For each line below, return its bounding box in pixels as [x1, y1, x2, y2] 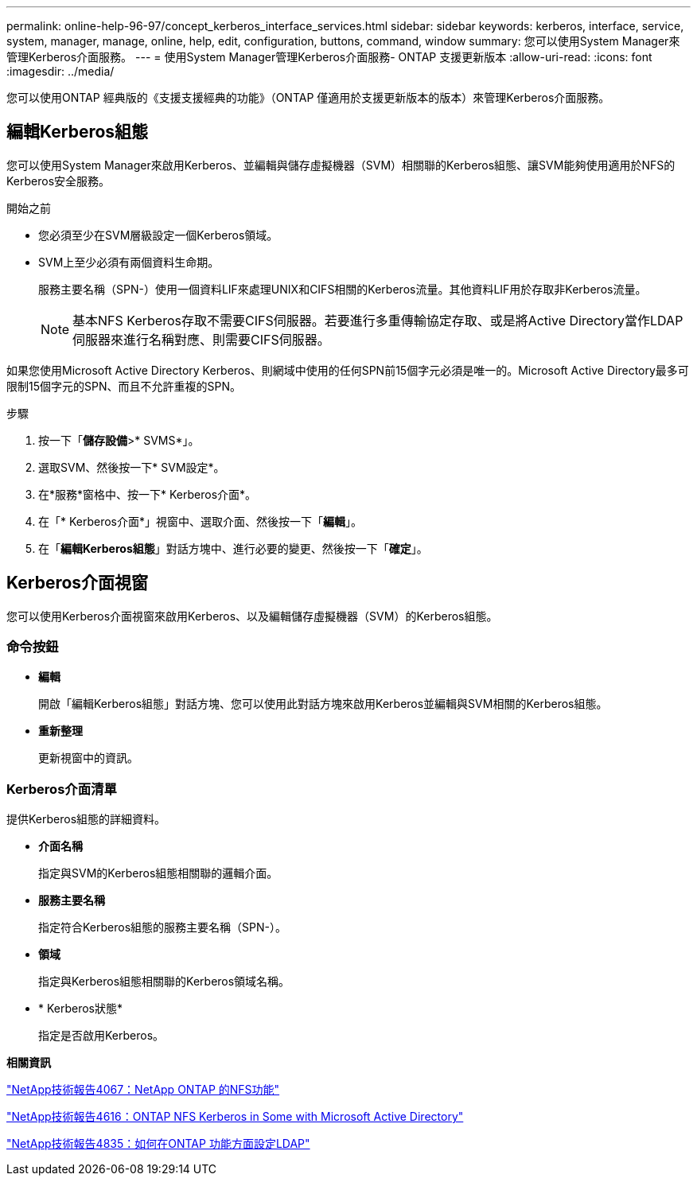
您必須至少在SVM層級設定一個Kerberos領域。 [38, 227, 278, 242]
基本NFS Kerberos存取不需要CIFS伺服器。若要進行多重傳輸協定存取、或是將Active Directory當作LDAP [72, 312, 683, 329]
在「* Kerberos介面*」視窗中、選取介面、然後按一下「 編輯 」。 [38, 514, 363, 528]
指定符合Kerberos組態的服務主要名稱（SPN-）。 [38, 920, 286, 935]
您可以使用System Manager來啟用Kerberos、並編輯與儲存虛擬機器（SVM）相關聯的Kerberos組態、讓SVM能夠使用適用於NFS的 [6, 157, 676, 172]
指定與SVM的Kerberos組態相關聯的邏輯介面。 [38, 866, 278, 881]
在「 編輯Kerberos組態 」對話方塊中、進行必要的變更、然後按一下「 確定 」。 [38, 541, 428, 555]
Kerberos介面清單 [6, 780, 117, 797]
